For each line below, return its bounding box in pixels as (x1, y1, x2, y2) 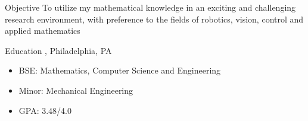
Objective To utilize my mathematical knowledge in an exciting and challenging (5, 1, 296, 13)
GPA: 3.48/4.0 (18, 104, 71, 116)
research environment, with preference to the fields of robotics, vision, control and (5, 12, 304, 25)
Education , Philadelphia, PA (5, 44, 112, 56)
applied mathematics (5, 24, 80, 37)
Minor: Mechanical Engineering (18, 84, 133, 96)
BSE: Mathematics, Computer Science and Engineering (18, 64, 221, 77)
